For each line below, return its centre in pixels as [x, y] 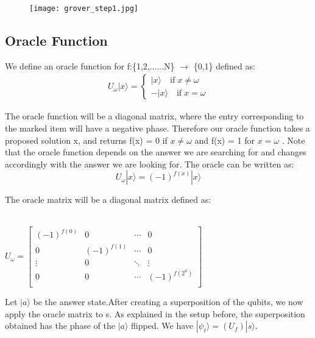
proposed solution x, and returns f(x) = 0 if [86, 140]
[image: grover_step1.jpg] [84, 9]
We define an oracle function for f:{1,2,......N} [90, 65]
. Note [293, 140]
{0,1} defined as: [224, 65]
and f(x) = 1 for [225, 140]
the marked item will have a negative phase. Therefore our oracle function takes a [157, 128]
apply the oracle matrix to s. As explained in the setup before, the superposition [155, 313]
